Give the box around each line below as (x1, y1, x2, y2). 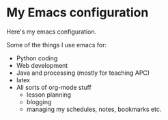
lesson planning (26, 91, 72, 99)
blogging (26, 97, 52, 106)
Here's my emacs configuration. (6, 27, 97, 36)
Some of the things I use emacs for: (6, 40, 107, 49)
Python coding (16, 53, 58, 62)
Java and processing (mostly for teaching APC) (16, 69, 150, 77)
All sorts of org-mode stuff (16, 83, 92, 91)
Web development (16, 61, 68, 69)
